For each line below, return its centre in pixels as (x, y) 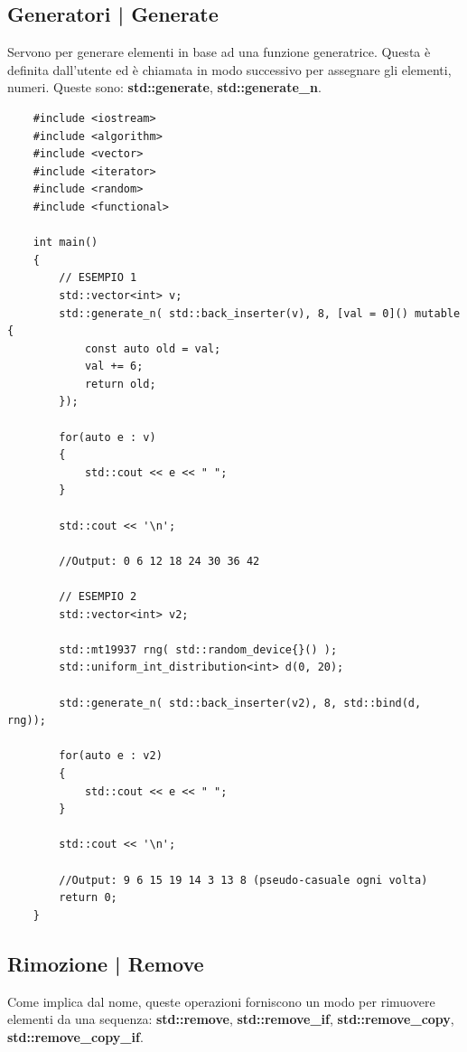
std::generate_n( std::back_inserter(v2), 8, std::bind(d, (240, 703)
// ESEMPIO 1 (98, 278)
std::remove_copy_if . (75, 1036)
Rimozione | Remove (106, 963)
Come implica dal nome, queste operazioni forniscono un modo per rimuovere (221, 1001)
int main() (65, 243)
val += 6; (114, 366)
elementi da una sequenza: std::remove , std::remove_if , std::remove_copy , (231, 1019)
